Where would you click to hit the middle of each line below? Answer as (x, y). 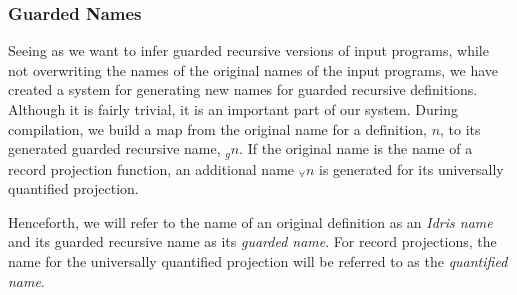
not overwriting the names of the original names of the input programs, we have (253, 69)
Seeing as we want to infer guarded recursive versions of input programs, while (248, 50)
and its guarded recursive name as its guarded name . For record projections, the (252, 241)
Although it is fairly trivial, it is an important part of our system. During (233, 109)
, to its (460, 128)
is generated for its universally (411, 168)
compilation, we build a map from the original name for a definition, (217, 128)
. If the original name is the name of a (356, 148)
